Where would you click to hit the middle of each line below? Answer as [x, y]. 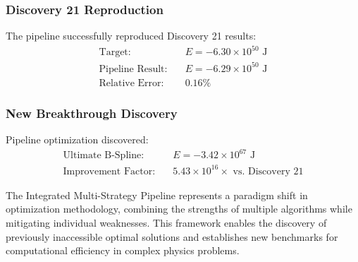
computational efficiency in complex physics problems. [123, 250]
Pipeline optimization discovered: [77, 139]
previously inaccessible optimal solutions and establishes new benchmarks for [172, 236]
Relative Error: [131, 83]
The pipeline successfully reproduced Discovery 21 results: [131, 36]
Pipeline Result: [133, 69]
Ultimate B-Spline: [104, 156]
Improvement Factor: [109, 171]
